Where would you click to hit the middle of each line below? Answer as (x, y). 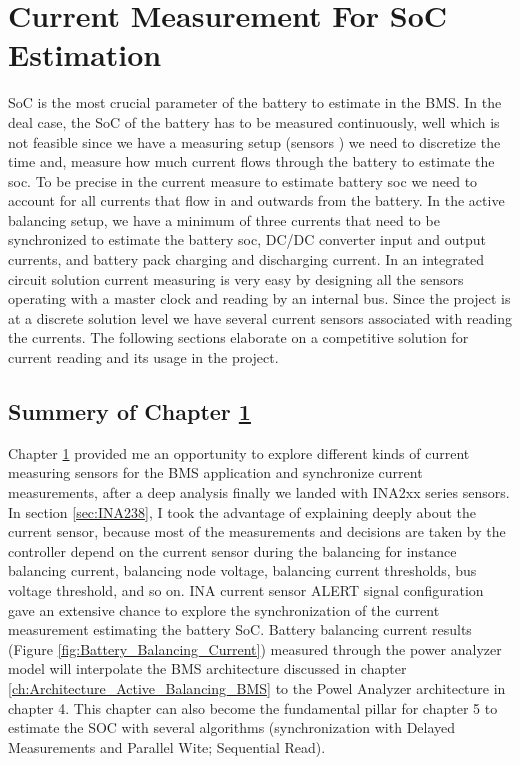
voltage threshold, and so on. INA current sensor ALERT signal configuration (246, 589)
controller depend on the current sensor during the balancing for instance (232, 550)
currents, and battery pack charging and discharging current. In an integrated (246, 259)
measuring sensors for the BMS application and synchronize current (215, 472)
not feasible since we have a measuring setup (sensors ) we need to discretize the (254, 141)
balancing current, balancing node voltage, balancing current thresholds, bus (242, 570)
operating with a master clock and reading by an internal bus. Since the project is (259, 298)
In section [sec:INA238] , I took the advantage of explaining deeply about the (242, 511)
